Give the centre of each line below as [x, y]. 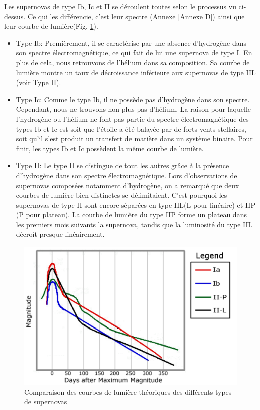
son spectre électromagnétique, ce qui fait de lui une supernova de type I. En [134, 53]
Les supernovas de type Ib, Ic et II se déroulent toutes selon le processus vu [120, 6]
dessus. [15, 16]
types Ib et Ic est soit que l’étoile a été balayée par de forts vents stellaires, [131, 129]
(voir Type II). [38, 82]
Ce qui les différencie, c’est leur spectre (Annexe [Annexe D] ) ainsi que [136, 16]
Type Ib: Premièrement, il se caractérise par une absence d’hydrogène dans [131, 43]
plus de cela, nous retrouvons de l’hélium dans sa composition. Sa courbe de [133, 62]
